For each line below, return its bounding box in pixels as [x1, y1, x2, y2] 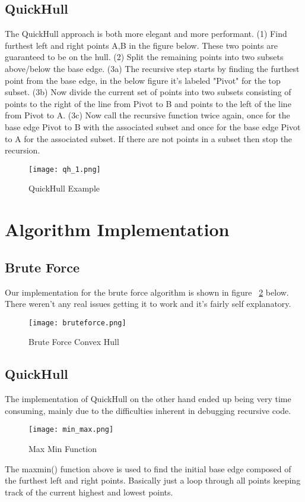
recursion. [5, 144, 40, 156]
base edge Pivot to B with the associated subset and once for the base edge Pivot [5, 120, 301, 133]
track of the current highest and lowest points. [5, 485, 173, 498]
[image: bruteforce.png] [28, 318, 126, 327]
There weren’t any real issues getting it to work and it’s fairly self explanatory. [5, 297, 291, 310]
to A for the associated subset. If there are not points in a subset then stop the [5, 132, 293, 145]
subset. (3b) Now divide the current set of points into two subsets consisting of [5, 86, 291, 98]
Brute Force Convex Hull [28, 335, 119, 348]
